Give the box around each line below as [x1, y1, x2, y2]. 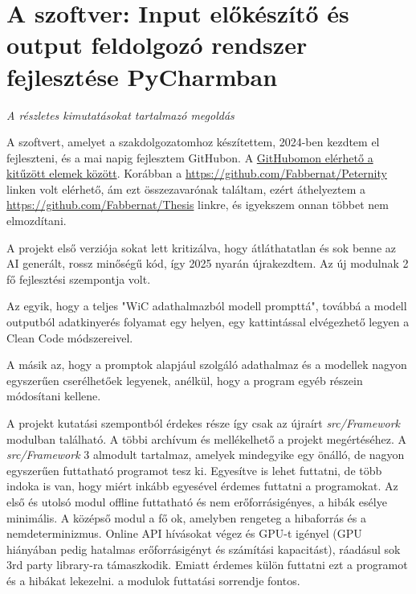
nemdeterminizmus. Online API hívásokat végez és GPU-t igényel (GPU [6, 525, 362, 542]
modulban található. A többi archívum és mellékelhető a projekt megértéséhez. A [6, 430, 407, 447]
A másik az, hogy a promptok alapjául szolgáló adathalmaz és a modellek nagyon [6, 356, 407, 373]
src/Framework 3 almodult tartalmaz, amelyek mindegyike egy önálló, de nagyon [6, 446, 405, 463]
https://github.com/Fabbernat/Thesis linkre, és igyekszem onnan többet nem [6, 196, 389, 213]
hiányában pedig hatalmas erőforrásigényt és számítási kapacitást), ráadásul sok [6, 540, 401, 557]
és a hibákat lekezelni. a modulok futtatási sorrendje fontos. [6, 571, 300, 588]
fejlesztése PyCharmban [6, 59, 278, 92]
